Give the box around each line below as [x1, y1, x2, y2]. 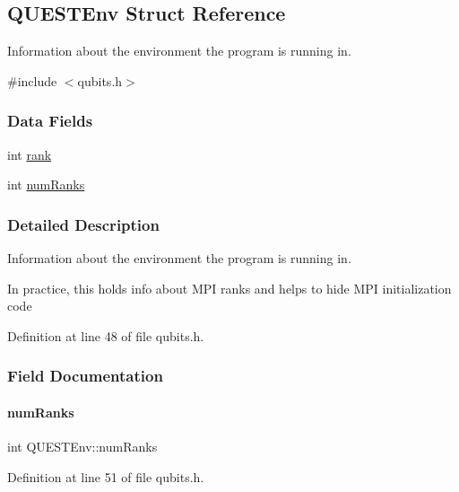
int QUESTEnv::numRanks [7, 437, 158, 456]
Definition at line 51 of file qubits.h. [7, 467, 204, 486]
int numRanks [7, 175, 85, 194]
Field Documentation [7, 365, 163, 387]
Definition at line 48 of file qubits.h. [7, 326, 204, 345]
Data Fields [7, 110, 93, 132]
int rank [7, 145, 52, 163]
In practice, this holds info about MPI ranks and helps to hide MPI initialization [7, 278, 452, 297]
